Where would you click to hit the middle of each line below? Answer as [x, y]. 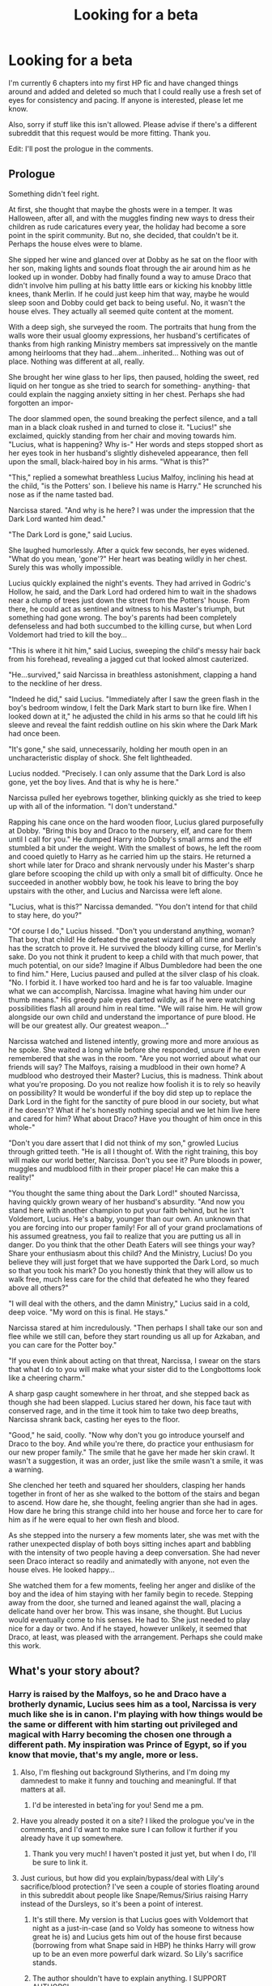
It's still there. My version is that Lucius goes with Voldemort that [140, 1920]
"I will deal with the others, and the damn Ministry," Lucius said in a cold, [129, 1303]
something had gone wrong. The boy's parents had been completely [123, 617]
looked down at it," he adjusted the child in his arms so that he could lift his [133, 716]
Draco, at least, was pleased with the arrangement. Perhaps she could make [136, 1637]
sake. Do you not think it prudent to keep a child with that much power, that [134, 957]
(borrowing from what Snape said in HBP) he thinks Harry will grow [144, 1946]
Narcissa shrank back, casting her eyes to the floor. [94, 1419]
